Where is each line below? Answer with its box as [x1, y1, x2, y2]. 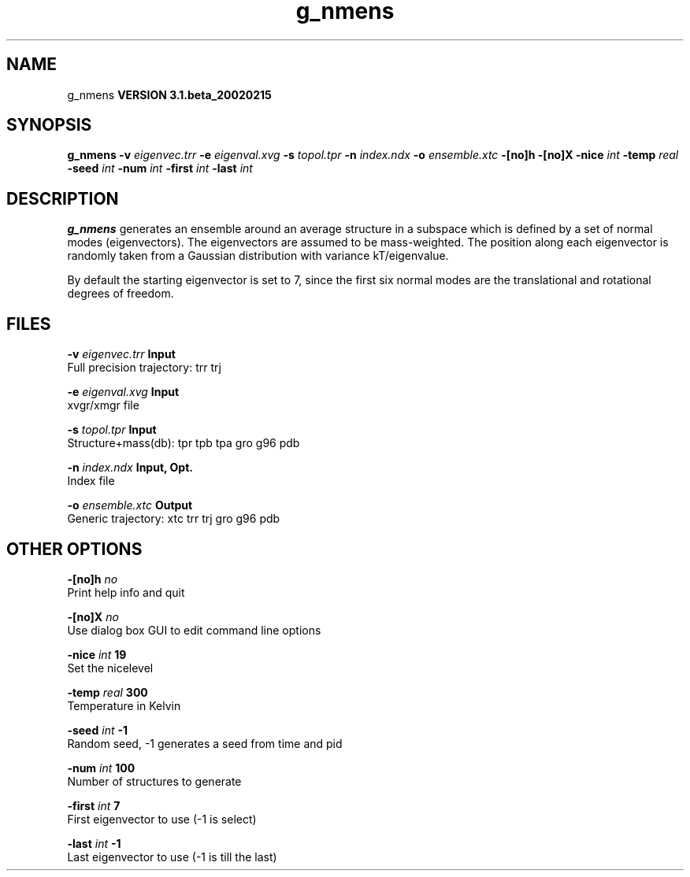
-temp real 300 [67, 685, 148, 699]
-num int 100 [67, 760, 135, 775]
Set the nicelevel [67, 661, 154, 675]
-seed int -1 [67, 723, 128, 737]
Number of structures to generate [67, 774, 242, 788]
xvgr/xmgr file [67, 398, 139, 413]
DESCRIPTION [6, 188, 119, 209]
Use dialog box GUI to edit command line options [67, 623, 321, 637]
